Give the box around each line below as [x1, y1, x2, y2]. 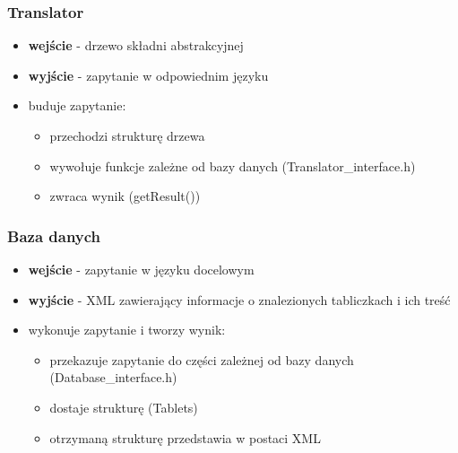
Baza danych [7, 224, 101, 247]
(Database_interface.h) [49, 368, 177, 387]
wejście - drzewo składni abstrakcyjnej [28, 36, 244, 55]
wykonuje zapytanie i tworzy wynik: [28, 320, 226, 339]
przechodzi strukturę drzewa [49, 126, 205, 144]
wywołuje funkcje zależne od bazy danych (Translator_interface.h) [49, 156, 416, 175]
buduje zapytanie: [28, 96, 126, 115]
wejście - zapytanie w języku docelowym [28, 260, 255, 278]
